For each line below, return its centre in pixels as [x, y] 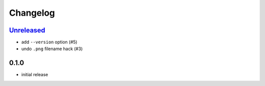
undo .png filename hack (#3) [52, 49]
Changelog [32, 13]
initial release [35, 75]
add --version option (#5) [49, 42]
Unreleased [27, 30]
